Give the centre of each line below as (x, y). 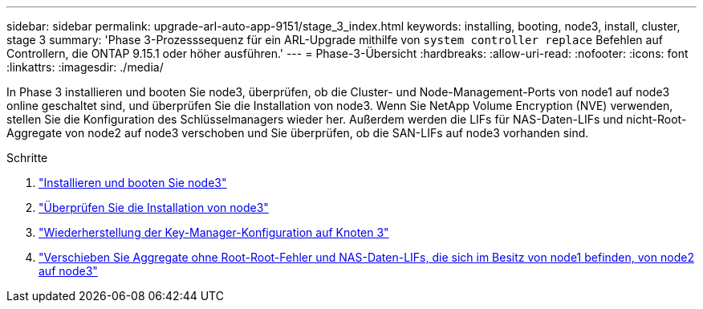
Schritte (27, 158)
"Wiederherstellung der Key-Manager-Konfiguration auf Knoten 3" (214, 232)
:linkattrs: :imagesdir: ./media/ (85, 67)
